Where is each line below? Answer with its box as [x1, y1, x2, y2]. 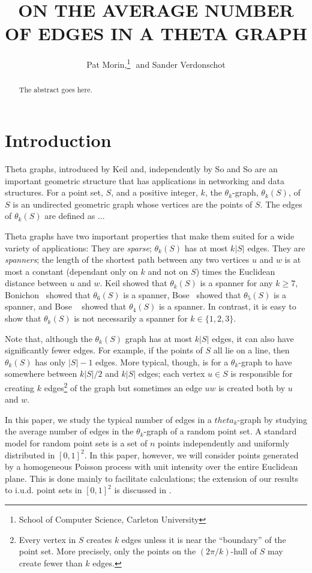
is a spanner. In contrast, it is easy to [158, 300, 296, 313]
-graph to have [238, 355, 292, 368]
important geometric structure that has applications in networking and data [5, 174, 284, 187]
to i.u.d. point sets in [5, 484, 82, 496]
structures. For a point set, [5, 186, 103, 199]
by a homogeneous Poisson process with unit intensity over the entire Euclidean [5, 460, 298, 473]
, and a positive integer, [111, 186, 198, 199]
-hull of [230, 545, 257, 557]
